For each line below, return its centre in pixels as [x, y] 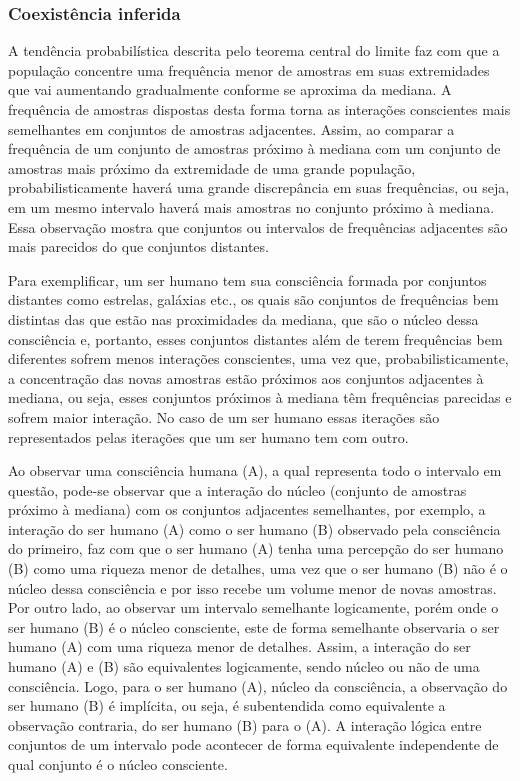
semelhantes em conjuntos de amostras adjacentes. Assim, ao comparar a [231, 128]
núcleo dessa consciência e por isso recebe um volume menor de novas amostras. [252, 587]
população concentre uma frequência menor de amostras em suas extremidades [249, 69]
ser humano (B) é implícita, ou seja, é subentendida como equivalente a [227, 705]
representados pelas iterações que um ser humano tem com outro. [208, 436]
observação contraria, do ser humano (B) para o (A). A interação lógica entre [245, 724]
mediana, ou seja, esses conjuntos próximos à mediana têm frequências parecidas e [260, 397]
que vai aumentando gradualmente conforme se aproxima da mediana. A [230, 89]
